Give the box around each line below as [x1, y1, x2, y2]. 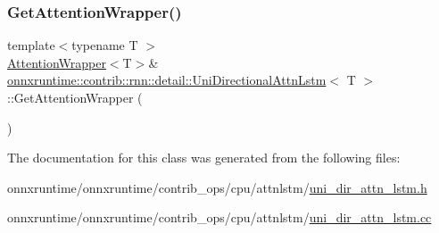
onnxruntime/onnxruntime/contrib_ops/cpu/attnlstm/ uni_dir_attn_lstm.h [7, 178, 427, 196]
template [7, 36, 55, 54]
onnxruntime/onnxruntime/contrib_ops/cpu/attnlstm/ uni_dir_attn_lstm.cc [7, 208, 432, 227]
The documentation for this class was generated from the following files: [7, 148, 401, 167]
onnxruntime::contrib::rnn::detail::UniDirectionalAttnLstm [7, 71, 327, 89]
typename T [71, 36, 138, 54]
